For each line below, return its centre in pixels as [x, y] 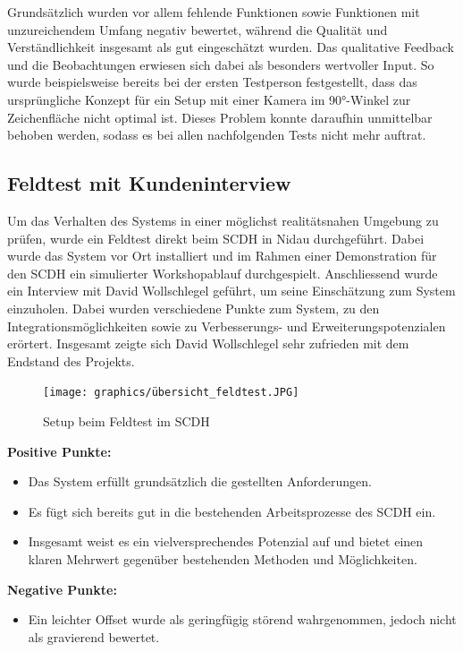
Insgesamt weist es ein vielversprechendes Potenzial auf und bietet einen [226, 541]
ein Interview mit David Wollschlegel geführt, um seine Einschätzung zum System [231, 291]
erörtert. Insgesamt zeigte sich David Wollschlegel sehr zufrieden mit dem [208, 343]
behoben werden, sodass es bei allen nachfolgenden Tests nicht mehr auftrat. [217, 135]
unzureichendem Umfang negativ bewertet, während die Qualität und [198, 29]
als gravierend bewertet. [94, 636]
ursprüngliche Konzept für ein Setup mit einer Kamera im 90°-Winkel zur [209, 99]
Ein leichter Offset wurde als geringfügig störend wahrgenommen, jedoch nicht [242, 619]
